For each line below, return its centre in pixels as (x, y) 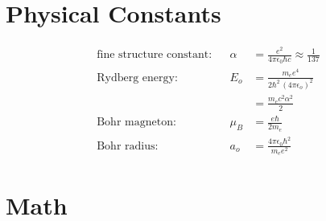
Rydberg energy (136, 78)
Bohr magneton (135, 123)
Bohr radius (126, 146)
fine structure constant (153, 55)
